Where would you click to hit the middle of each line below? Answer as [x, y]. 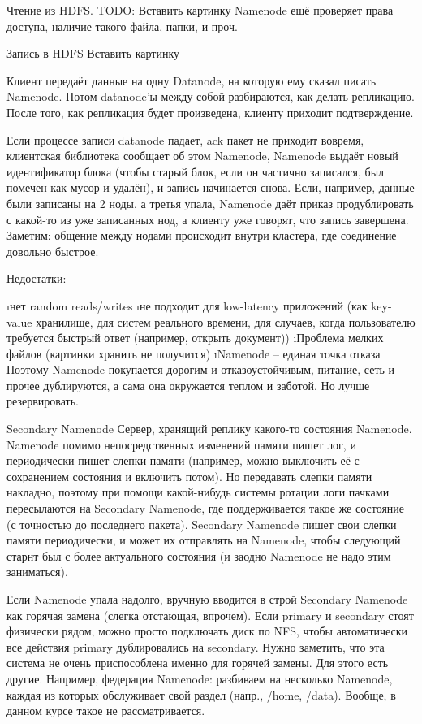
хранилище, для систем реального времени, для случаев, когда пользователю [226, 321]
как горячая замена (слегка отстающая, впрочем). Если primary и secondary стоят [210, 615]
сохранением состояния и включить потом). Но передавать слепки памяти [189, 476]
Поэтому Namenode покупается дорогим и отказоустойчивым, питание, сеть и [201, 369]
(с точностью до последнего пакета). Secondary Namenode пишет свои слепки [202, 524]
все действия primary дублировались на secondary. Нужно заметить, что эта [196, 646]
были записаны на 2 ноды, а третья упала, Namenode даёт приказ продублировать [210, 203]
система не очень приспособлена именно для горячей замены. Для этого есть [198, 663]
